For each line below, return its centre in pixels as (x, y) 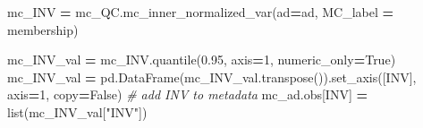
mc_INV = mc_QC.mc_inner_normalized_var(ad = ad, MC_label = (201, 12)
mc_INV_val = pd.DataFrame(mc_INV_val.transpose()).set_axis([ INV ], (212, 77)
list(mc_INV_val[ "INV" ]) (77, 111)
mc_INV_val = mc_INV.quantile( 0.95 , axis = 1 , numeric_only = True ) (202, 60)
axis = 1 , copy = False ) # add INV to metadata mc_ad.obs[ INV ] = (188, 94)
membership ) (43, 29)
